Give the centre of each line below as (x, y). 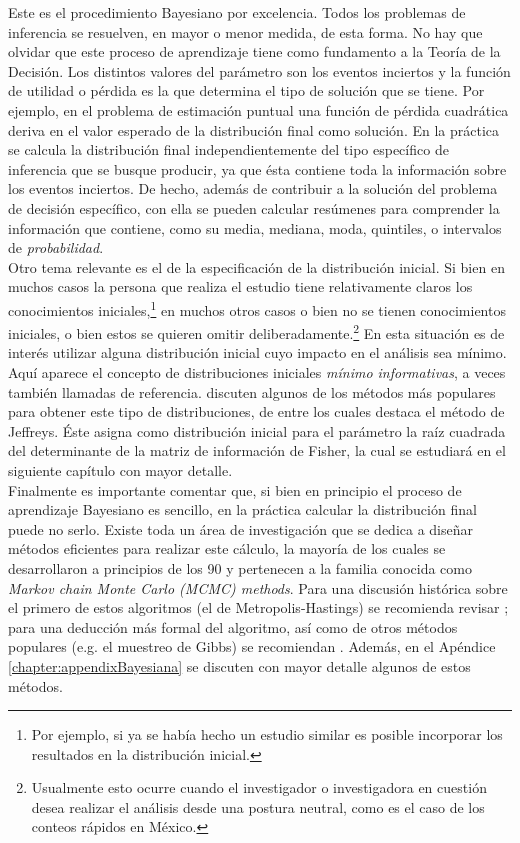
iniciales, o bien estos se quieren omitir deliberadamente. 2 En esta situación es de (256, 331)
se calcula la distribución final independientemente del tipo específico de (228, 149)
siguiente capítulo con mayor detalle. (120, 469)
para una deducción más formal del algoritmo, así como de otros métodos (233, 626)
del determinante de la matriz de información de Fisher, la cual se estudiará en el (257, 450)
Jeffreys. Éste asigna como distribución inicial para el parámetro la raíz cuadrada (257, 430)
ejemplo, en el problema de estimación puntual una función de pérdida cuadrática (258, 109)
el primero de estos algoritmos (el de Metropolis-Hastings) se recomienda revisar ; (258, 607)
